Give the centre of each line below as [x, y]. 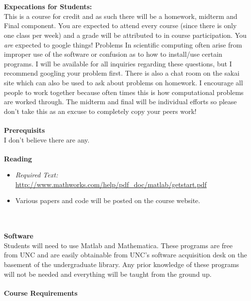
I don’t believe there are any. [47, 139]
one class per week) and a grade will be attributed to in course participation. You [125, 35]
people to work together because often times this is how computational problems [124, 92]
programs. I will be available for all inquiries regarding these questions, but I [118, 63]
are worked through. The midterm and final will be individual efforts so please [120, 102]
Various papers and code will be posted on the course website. [108, 200]
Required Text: [37, 175]
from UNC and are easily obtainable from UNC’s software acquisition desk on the [125, 255]
